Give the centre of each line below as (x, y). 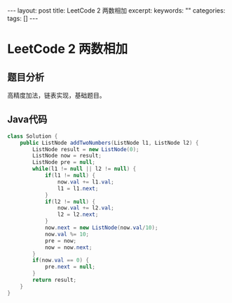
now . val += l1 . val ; (86, 182)
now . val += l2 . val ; (86, 208)
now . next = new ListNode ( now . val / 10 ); (101, 228)
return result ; (55, 280)
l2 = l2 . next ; (78, 215)
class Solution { (33, 136)
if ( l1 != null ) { (70, 176)
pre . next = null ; (70, 267)
